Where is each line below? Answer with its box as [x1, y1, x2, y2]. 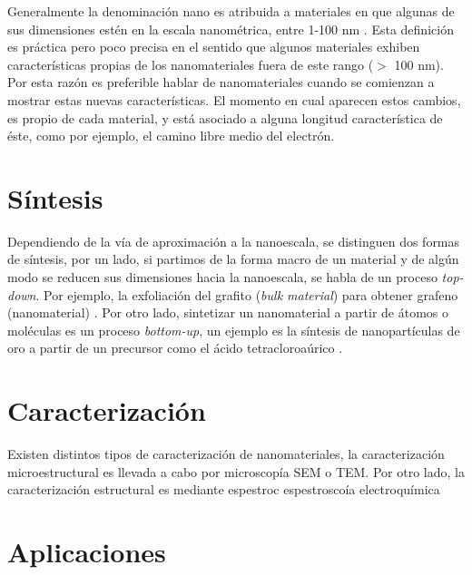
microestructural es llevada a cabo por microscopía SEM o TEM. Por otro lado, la [7, 462, 465, 481]
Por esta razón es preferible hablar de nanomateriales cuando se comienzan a [7, 73, 435, 92]
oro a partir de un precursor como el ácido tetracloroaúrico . [7, 338, 343, 357]
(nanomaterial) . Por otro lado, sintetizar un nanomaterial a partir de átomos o [7, 303, 448, 322]
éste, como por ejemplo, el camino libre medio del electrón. [7, 126, 335, 145]
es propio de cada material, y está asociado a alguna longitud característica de [7, 108, 443, 127]
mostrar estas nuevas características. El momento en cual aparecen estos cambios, [7, 90, 461, 109]
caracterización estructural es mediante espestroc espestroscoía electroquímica [7, 480, 440, 499]
